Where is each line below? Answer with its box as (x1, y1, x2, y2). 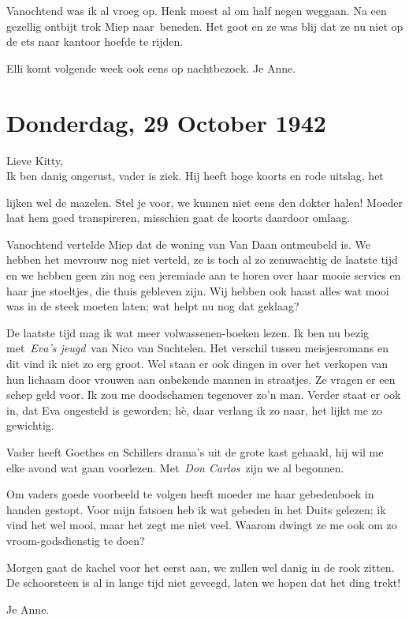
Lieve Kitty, (6, 152, 64, 168)
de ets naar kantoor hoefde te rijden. (6, 33, 184, 50)
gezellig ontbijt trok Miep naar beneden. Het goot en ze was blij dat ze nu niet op (6, 17, 403, 34)
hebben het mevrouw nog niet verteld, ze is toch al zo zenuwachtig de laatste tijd (6, 251, 398, 268)
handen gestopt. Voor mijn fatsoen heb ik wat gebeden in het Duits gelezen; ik (6, 501, 386, 517)
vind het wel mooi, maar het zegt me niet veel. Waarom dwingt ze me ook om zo (6, 517, 397, 533)
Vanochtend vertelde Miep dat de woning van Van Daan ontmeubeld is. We (6, 235, 370, 252)
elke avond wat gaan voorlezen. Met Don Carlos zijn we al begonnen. (6, 459, 344, 475)
